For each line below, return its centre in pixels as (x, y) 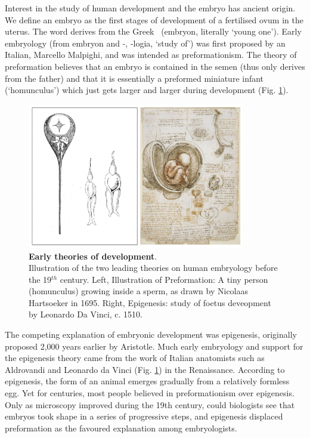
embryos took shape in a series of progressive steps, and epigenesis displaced (144, 416)
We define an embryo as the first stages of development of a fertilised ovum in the (154, 19)
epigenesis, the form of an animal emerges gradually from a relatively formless (147, 381)
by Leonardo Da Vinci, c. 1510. (86, 314)
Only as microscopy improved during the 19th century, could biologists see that (150, 404)
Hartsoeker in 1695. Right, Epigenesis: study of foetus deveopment (150, 302)
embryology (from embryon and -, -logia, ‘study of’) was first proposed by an (145, 43)
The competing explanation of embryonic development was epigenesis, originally (151, 334)
